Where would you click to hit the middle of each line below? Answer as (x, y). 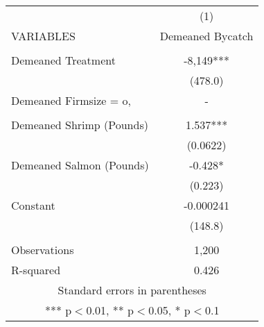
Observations (43, 250)
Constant (33, 205)
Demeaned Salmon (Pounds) (80, 165)
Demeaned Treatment (63, 60)
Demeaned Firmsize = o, (71, 100)
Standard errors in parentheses (132, 290)
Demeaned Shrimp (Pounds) (80, 125)
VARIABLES (43, 36)
